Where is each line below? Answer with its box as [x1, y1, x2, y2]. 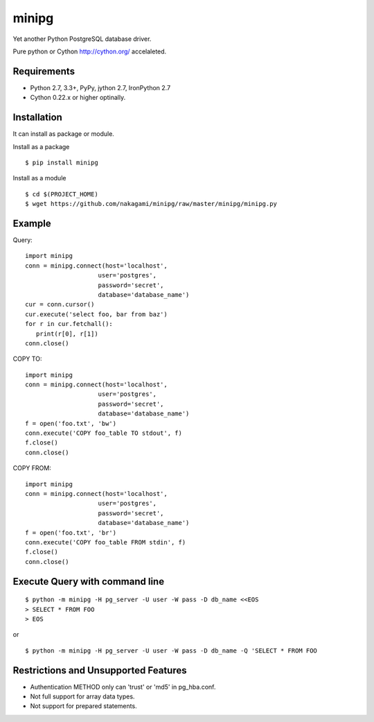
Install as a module [12, 174, 66, 182]
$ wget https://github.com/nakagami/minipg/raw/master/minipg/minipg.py [25, 200, 277, 208]
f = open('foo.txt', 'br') [25, 528, 117, 537]
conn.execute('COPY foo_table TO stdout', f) [25, 429, 183, 437]
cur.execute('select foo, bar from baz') [25, 310, 168, 318]
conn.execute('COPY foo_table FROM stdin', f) [25, 538, 186, 546]
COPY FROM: [12, 464, 51, 472]
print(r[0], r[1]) [35, 329, 98, 338]
